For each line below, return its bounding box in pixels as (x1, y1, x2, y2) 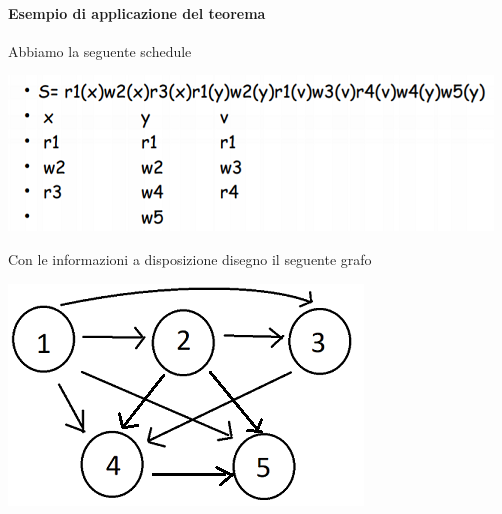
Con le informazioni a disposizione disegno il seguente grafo (8, 248, 372, 269)
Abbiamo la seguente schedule (8, 40, 192, 61)
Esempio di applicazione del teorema (8, 2, 266, 23)
